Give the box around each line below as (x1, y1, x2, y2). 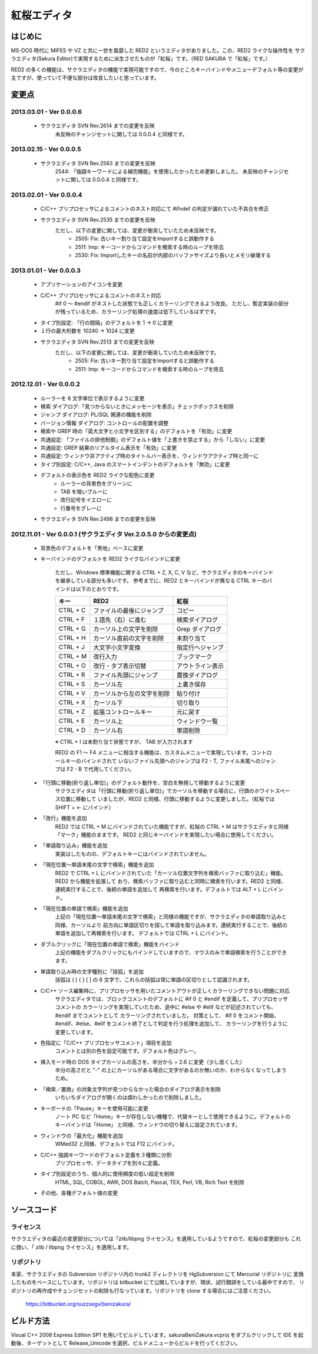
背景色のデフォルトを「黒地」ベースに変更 (40, 545, 144, 552)
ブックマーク (177, 653, 213, 661)
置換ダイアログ (177, 671, 218, 679)
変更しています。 (55, 1028, 97, 1035)
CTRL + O (58, 662, 86, 670)
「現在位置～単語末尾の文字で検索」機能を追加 (40, 861, 154, 868)
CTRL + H (58, 634, 86, 642)
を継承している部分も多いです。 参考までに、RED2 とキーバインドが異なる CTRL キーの (55, 577, 267, 584)
